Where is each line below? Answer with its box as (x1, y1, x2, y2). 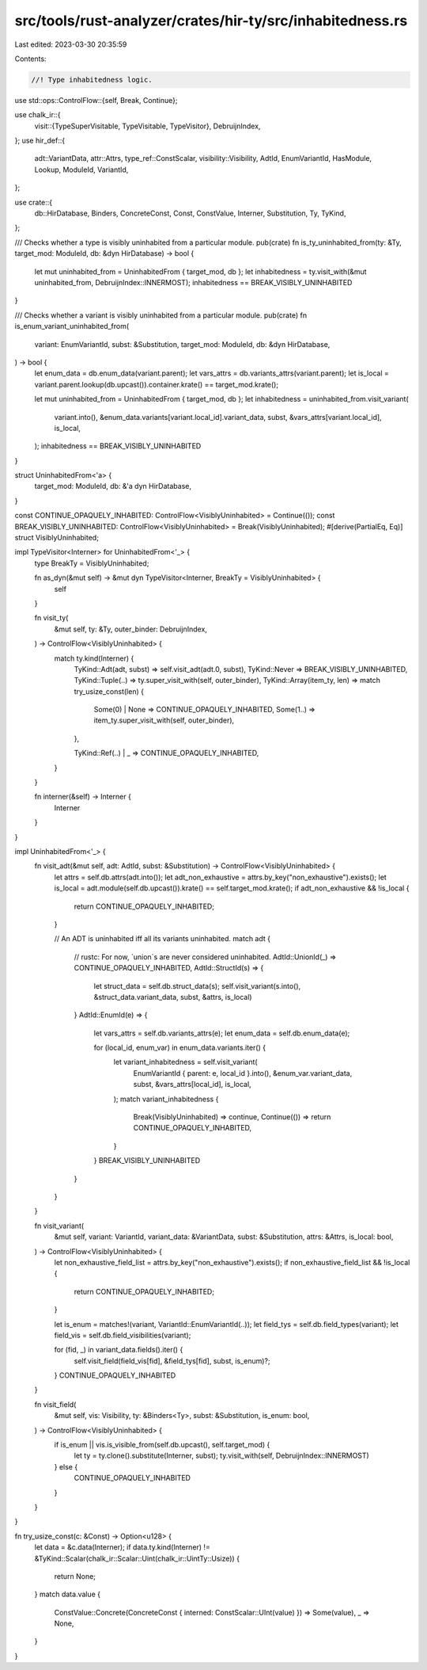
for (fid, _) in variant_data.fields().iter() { (54, 1345, 183, 1355)
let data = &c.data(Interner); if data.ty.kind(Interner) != (34, 1542, 211, 1552)
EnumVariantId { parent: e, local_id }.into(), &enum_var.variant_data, (133, 1068, 353, 1077)
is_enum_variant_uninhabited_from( (14, 322, 130, 331)
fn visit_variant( (34, 1221, 85, 1230)
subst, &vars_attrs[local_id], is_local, (133, 1080, 252, 1089)
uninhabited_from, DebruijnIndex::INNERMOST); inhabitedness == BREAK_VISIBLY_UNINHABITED (34, 277, 353, 287)
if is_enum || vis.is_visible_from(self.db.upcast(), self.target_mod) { (54, 1440, 270, 1450)
